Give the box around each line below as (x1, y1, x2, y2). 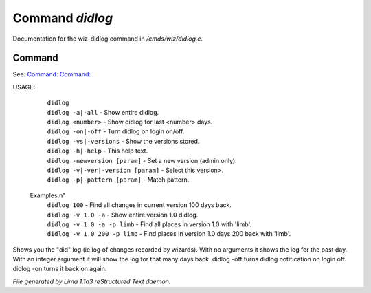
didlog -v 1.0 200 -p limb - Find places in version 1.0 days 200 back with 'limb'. (47, 230, 291, 238)
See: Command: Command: (12, 70, 91, 78)
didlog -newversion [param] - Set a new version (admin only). (47, 156, 237, 164)
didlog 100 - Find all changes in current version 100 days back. (47, 201, 232, 209)
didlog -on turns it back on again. (12, 265, 107, 273)
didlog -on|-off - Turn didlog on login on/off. (47, 127, 185, 135)
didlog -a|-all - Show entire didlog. (47, 108, 159, 116)
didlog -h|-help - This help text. (47, 146, 148, 155)
